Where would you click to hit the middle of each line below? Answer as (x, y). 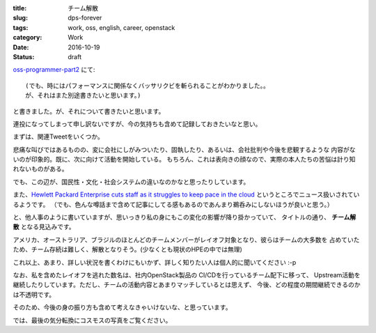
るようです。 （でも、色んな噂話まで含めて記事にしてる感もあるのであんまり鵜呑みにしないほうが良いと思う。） (173, 204)
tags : (21, 27)
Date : (21, 47)
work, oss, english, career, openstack (122, 27)
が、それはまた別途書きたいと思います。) (83, 95)
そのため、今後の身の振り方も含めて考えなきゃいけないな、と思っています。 (122, 307)
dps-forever (85, 18)
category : (28, 38)
